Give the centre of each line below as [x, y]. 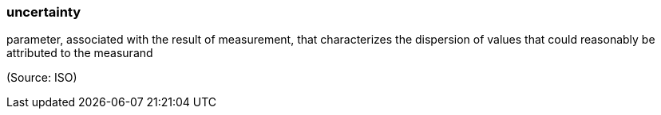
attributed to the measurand [80, 53]
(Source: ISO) [42, 78]
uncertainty [44, 12]
